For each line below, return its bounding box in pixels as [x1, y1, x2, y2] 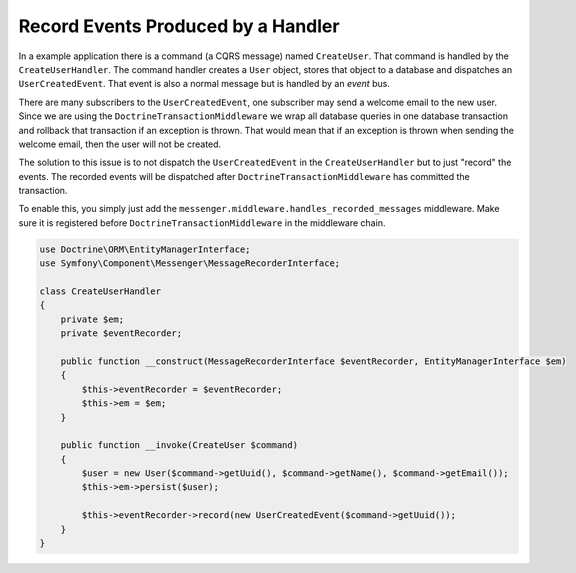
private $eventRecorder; [60, 328, 183, 339]
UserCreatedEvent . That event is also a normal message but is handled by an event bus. [18, 78, 390, 90]
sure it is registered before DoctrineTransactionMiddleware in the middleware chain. [18, 216, 386, 229]
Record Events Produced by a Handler [18, 15, 340, 37]
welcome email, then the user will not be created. [18, 138, 222, 150]
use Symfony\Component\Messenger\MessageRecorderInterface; [39, 258, 341, 269]
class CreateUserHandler [39, 286, 162, 297]
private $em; [60, 313, 125, 325]
